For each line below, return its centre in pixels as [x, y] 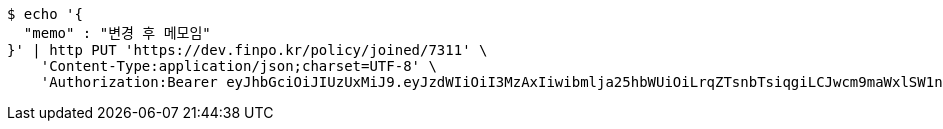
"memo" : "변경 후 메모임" [117, 33]
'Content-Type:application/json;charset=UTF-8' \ [238, 66]
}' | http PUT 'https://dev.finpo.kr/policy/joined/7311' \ [247, 50]
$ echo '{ [45, 14]
